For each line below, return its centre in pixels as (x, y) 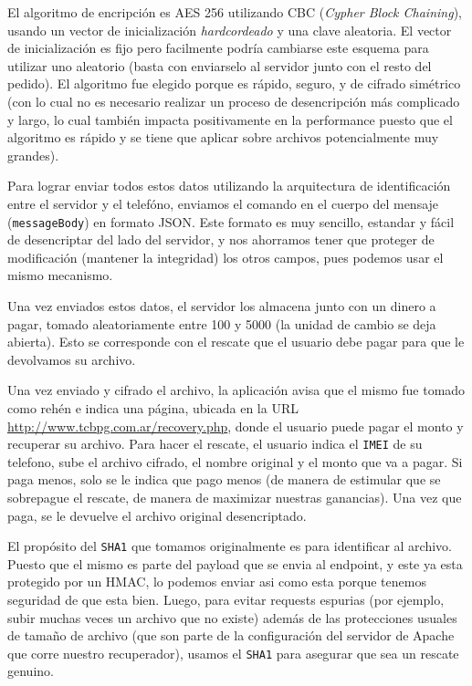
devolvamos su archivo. (72, 359)
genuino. (31, 671)
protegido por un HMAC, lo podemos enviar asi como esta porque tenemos (217, 582)
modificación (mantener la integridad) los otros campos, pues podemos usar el (226, 257)
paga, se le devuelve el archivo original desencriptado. (157, 515)
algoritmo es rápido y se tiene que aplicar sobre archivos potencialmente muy (223, 137)
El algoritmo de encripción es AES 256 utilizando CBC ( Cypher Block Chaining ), (235, 12)
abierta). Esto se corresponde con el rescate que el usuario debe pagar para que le (236, 342)
